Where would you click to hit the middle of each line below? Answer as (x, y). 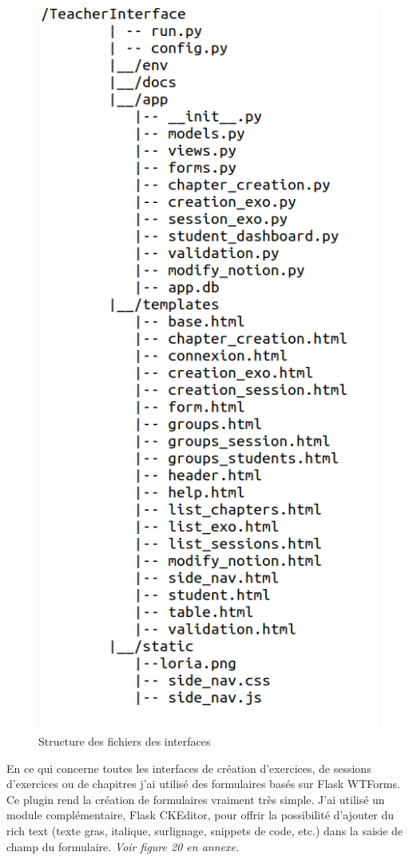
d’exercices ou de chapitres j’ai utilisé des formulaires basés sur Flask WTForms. (203, 784)
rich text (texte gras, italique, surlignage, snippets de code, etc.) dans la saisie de (205, 830)
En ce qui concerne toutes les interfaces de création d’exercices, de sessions (189, 768)
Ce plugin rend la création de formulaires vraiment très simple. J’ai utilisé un (196, 799)
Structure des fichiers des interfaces (125, 741)
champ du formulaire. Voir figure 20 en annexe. (123, 846)
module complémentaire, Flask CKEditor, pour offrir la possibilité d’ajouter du (201, 815)
